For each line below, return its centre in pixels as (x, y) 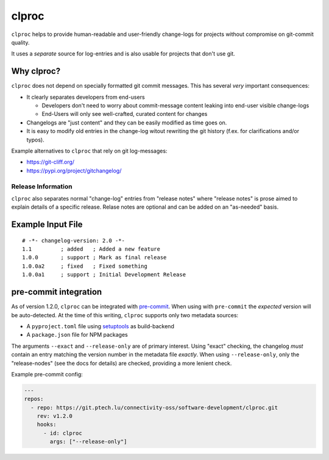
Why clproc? (36, 71)
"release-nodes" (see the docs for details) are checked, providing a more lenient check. (122, 363)
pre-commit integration (57, 292)
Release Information (42, 186)
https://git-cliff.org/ (51, 162)
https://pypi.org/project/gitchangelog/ (74, 170)
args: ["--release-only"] (88, 442)
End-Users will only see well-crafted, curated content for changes (125, 114)
